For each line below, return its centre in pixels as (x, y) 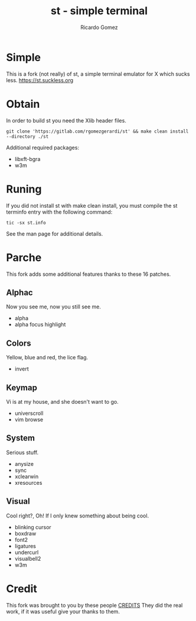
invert (22, 369)
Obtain (23, 104)
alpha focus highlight (40, 324)
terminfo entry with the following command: (59, 212)
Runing (24, 189)
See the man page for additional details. (55, 234)
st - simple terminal (99, 11)
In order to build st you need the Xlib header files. (66, 120)
